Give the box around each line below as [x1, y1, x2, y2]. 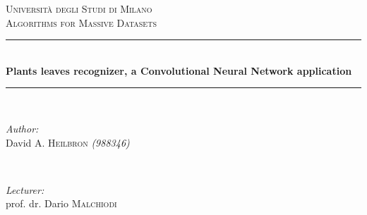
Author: [6, 121, 39, 135]
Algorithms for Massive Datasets [6, 15, 157, 30]
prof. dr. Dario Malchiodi [6, 196, 117, 211]
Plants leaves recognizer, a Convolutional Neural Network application [6, 63, 352, 78]
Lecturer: [6, 182, 44, 197]
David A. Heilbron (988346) [6, 135, 130, 149]
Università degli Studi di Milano [6, 1, 152, 16]
